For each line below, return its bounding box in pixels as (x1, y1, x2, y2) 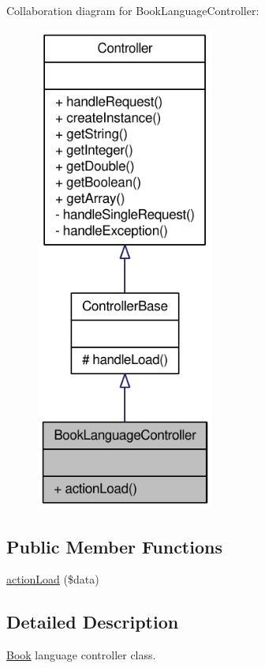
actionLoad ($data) (6, 571, 99, 587)
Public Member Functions (6, 534, 222, 558)
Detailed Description (6, 610, 179, 634)
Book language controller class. (6, 647, 156, 663)
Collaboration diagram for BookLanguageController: (6, 2, 259, 18)
